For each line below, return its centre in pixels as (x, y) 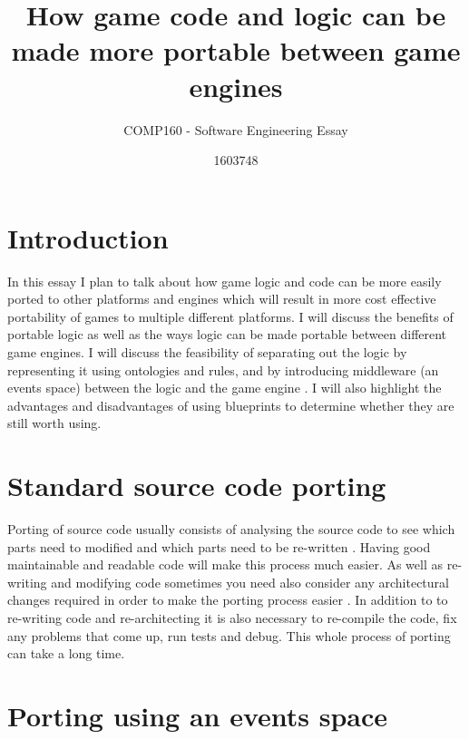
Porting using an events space (198, 716)
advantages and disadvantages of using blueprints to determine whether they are (231, 405)
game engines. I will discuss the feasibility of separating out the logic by (207, 352)
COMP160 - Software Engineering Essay (236, 129)
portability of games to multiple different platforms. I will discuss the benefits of (230, 316)
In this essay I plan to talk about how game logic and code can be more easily (225, 281)
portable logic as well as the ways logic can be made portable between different (227, 334)
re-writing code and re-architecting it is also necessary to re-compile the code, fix (232, 618)
